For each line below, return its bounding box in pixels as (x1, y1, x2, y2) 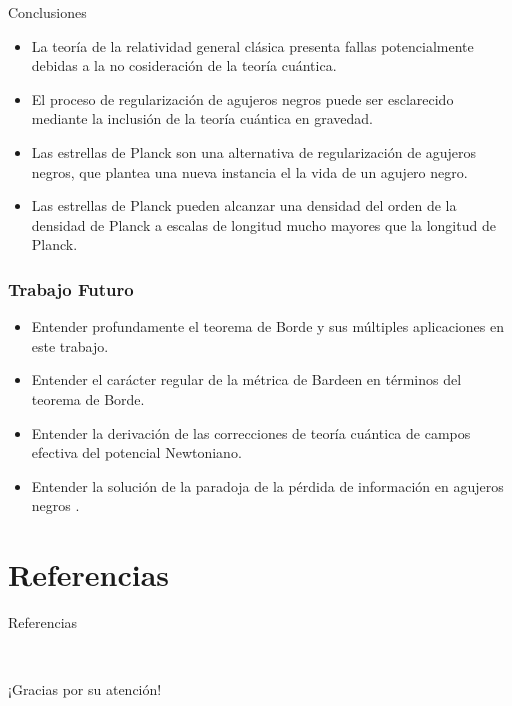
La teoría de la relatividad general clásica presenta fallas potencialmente (31, 35, 474, 56)
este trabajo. (31, 335, 109, 356)
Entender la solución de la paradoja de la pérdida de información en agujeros (31, 475, 504, 496)
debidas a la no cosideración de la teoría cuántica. (31, 55, 337, 76)
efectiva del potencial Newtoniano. (31, 442, 242, 463)
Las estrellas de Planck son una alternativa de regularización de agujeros (31, 141, 477, 162)
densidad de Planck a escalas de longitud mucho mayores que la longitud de (31, 214, 496, 235)
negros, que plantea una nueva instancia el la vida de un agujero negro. (31, 161, 468, 182)
